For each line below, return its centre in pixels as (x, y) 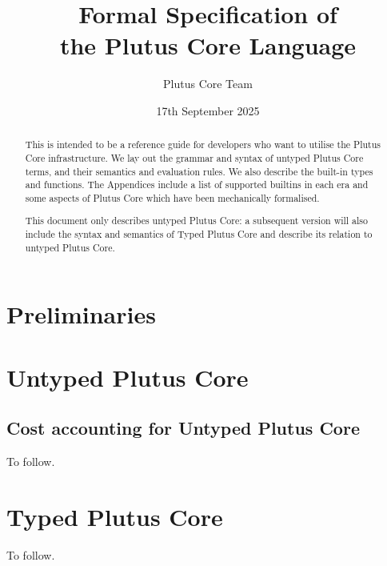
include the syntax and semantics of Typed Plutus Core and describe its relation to (199, 234)
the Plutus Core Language (208, 45)
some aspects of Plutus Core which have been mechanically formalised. (172, 197)
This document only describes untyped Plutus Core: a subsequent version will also (196, 221)
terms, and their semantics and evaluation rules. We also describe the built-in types (199, 171)
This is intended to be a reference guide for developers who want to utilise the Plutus (203, 145)
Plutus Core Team (208, 84)
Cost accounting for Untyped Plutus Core (183, 428)
